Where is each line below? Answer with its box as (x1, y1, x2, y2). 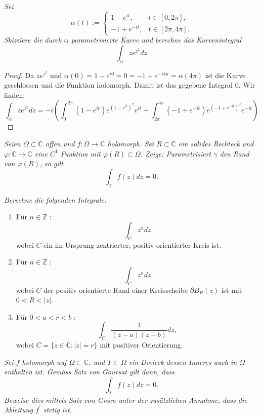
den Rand (220, 148, 249, 159)
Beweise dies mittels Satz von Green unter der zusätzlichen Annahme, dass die (4, 394, 247, 405)
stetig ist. (43, 404, 72, 415)
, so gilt (39, 158, 63, 169)
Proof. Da (4, 69, 34, 80)
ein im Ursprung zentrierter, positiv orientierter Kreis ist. (43, 239, 222, 250)
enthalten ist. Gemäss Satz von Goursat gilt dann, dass (4, 366, 175, 377)
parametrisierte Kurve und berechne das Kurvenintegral (71, 34, 242, 45)
